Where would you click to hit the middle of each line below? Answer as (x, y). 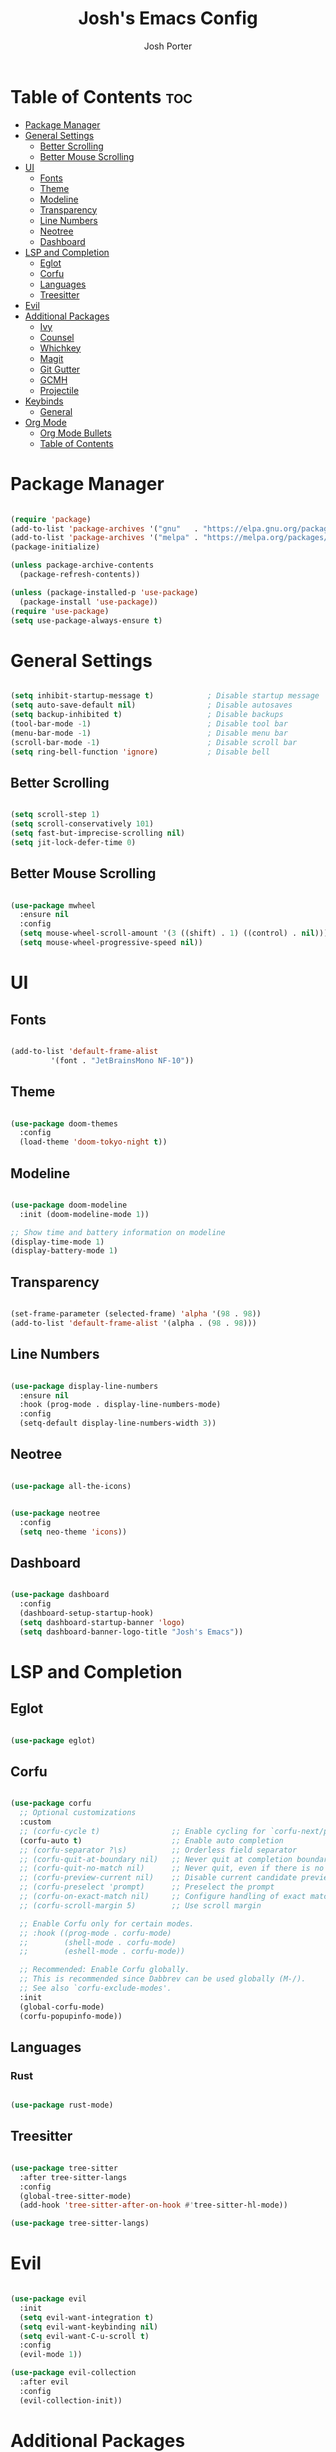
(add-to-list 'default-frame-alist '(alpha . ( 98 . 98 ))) (133, 1323)
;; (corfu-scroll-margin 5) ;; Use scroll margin (140, 1905)
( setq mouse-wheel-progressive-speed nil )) (111, 943)
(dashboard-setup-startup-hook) (87, 1613)
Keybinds (44, 401)
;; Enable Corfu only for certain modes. (107, 1923)
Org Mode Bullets (75, 433)
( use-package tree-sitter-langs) (80, 2223)
